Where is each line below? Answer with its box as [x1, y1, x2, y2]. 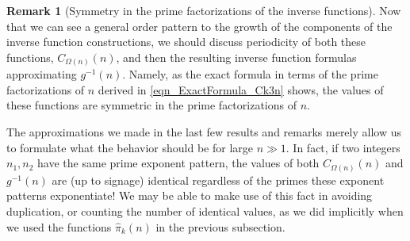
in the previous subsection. [155, 218, 285, 235]
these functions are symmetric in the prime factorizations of [6, 97, 297, 113]
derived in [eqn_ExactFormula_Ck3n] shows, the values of [98, 81, 384, 98]
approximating [6, 66, 77, 82]
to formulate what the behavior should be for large [6, 139, 253, 155]
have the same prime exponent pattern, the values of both [37, 155, 320, 171]
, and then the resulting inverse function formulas [116, 48, 357, 65]
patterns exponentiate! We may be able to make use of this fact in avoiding [6, 187, 373, 204]
